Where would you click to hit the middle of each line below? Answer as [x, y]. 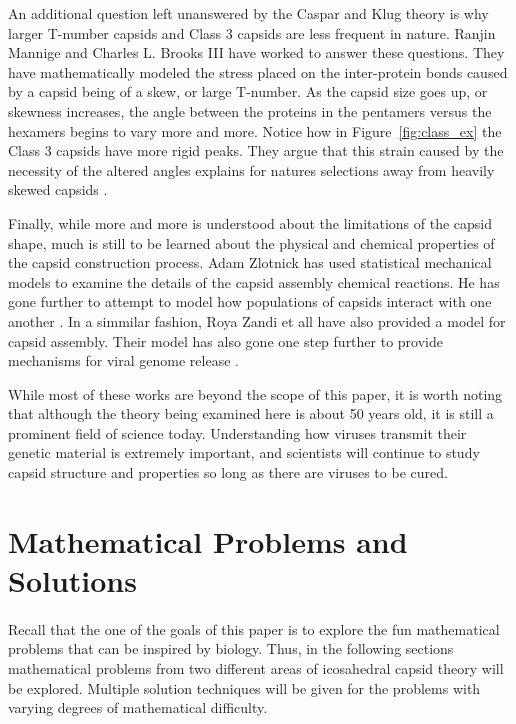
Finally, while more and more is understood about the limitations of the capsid [250, 222]
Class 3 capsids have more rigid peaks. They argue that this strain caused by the [256, 150]
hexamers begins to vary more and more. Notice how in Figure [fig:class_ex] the [255, 130]
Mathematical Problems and [208, 540]
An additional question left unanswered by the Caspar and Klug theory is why [248, 13]
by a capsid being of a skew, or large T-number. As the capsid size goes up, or [248, 91]
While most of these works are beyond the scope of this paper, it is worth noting [255, 393]
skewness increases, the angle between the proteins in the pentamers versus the [250, 110]
